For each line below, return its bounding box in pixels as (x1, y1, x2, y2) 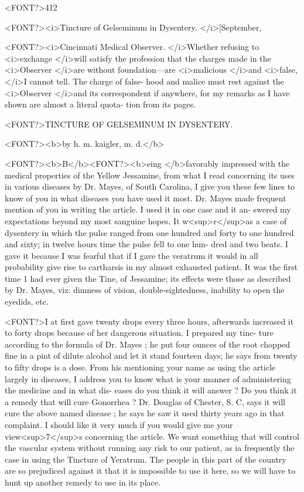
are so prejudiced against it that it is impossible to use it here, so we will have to (5, 464, 296, 477)
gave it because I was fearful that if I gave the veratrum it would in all (5, 249, 258, 261)
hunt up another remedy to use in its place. (5, 476, 160, 488)
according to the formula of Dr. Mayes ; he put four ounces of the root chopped (5, 338, 291, 350)
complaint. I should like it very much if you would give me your (5, 419, 233, 430)
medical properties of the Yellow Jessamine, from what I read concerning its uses (5, 169, 295, 181)
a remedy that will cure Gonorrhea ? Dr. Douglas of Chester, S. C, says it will (5, 395, 285, 407)
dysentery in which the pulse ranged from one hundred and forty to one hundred (5, 226, 294, 238)
